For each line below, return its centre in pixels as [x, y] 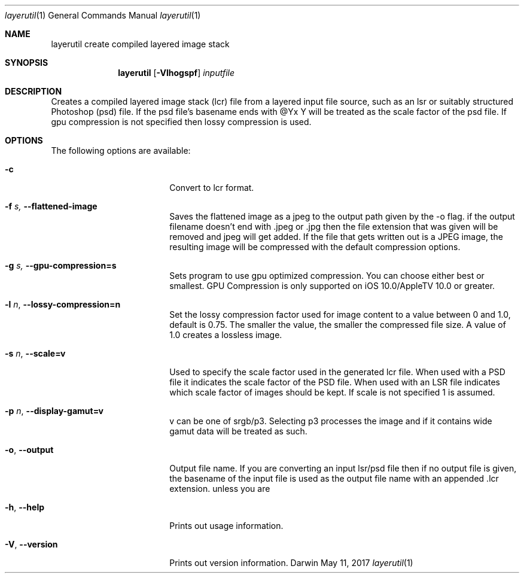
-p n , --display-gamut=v [54, 411]
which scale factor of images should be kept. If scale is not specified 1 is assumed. [332, 392]
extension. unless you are [220, 489]
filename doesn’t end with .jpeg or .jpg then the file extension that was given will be [334, 226]
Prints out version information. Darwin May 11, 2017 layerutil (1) [291, 563]
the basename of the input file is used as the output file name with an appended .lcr [334, 478]
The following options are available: [121, 150]
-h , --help [25, 507]
